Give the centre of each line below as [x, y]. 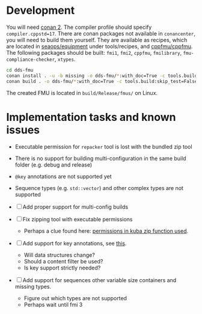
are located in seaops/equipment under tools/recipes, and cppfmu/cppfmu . [99, 46]
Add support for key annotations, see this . [75, 243]
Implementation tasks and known [91, 117]
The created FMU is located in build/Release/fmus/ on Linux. [82, 93]
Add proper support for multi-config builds [75, 207]
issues [23, 130]
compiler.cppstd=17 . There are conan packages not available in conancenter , [101, 33]
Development [41, 11]
